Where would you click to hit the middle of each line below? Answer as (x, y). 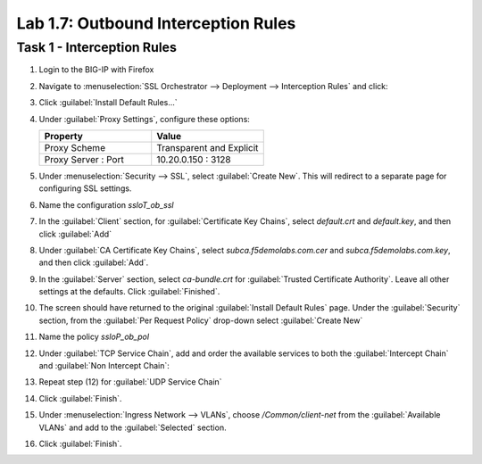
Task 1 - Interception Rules (97, 47)
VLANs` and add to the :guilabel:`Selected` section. (133, 427)
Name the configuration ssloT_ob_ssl (106, 204)
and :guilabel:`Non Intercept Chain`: (104, 366)
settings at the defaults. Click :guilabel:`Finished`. (129, 292)
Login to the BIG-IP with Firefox (96, 70)
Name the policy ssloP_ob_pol (94, 337)
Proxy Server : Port (84, 159)
